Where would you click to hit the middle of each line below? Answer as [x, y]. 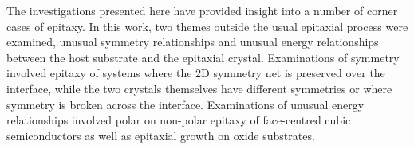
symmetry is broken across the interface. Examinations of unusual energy [185, 104]
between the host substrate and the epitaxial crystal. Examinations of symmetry [203, 57]
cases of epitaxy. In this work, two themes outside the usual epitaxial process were [207, 26]
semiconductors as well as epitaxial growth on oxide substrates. [161, 135]
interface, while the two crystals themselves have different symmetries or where [199, 88]
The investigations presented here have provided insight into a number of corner [202, 10]
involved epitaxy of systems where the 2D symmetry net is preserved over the [196, 73]
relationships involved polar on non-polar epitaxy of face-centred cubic [179, 120]
